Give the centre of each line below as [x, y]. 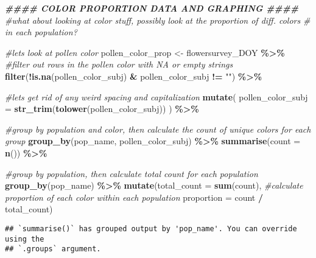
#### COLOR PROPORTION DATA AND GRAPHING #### [152, 8]
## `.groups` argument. [53, 249]
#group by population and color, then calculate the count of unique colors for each [158, 129]
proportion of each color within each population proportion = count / [134, 197]
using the [25, 239]
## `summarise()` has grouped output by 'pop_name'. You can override [151, 228]
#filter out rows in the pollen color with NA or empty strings [119, 64]
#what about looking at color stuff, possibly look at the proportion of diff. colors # [158, 20]
